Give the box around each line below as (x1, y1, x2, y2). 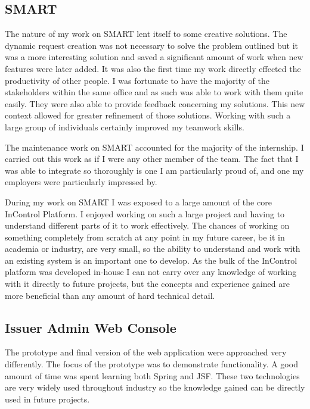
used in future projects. (5, 392, 90, 405)
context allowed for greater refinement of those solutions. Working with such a (5, 109, 291, 121)
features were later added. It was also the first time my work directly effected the (5, 62, 301, 74)
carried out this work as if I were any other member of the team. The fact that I (5, 152, 299, 165)
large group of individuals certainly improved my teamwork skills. (5, 120, 244, 133)
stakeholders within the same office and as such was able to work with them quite (5, 86, 303, 98)
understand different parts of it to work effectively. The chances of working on (5, 219, 290, 232)
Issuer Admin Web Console (5, 318, 176, 336)
